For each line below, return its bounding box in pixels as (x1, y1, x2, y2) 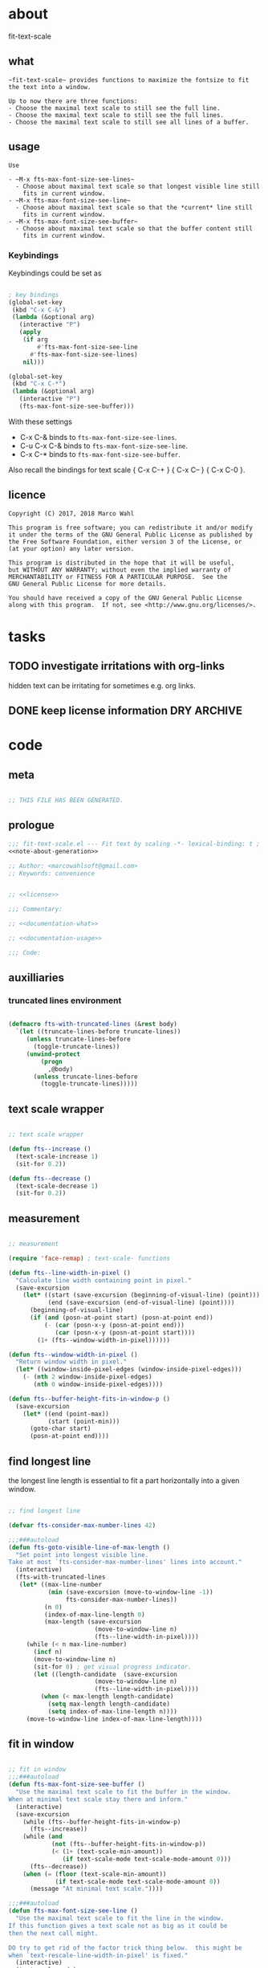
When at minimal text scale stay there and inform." (8, 1795, 189, 1803)
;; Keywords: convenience (8, 869, 95, 878)
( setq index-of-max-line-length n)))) (47, 1707, 178, 1715)
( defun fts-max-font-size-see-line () (8, 1907, 138, 1915)
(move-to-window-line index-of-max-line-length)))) (26, 1715, 203, 1723)
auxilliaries (8, 971, 65, 984)
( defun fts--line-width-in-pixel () (8, 1269, 131, 1277)
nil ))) (22, 358, 45, 366)
